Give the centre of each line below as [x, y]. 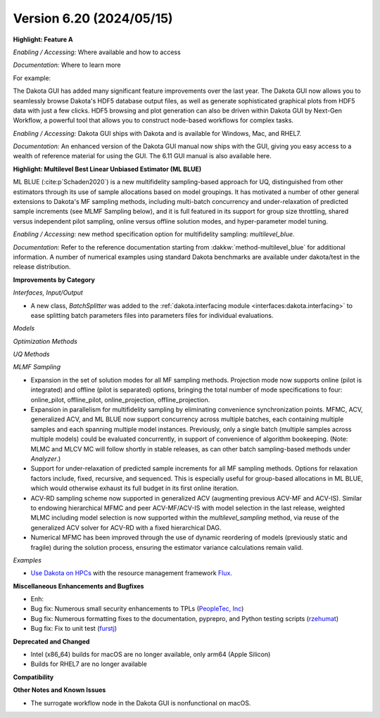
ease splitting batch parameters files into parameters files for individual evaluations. [152, 315]
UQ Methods [31, 354]
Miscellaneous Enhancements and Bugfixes [78, 586]
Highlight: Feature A [43, 39]
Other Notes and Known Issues [59, 690]
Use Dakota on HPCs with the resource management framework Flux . [131, 573]
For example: [32, 78]
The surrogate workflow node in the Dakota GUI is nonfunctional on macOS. [141, 703]
